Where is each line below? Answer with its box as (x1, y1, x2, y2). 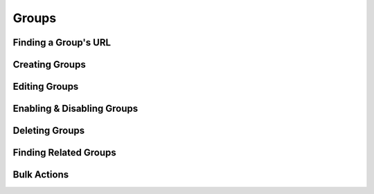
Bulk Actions (12, 169, 69, 181)
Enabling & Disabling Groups (12, 103, 139, 115)
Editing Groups (12, 81, 79, 93)
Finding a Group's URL (12, 37, 111, 48)
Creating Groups (12, 59, 86, 70)
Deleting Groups (12, 125, 85, 137)
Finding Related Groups (12, 147, 117, 159)
